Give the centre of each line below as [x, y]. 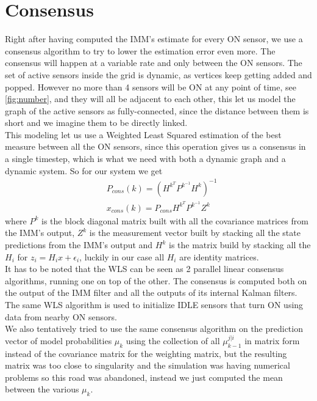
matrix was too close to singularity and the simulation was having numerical [148, 365]
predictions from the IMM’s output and [79, 245]
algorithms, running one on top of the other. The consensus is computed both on [156, 280]
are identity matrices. [219, 256]
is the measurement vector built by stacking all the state [195, 233]
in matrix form [272, 340]
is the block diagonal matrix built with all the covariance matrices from [175, 220]
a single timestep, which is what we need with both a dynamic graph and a [145, 159]
